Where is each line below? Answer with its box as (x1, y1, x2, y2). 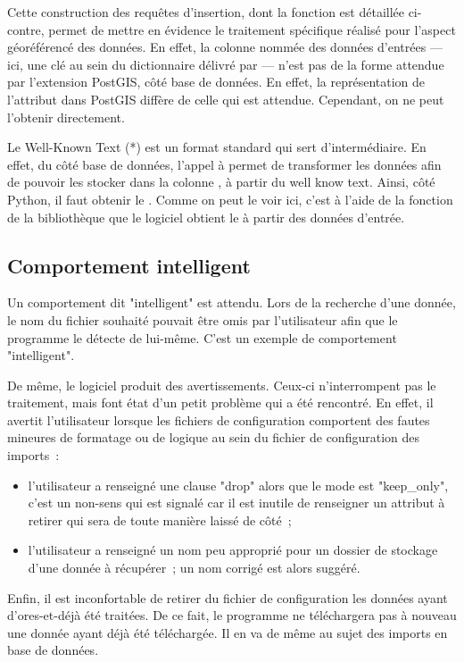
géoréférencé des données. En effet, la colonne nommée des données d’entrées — (7, 38, 443, 56)
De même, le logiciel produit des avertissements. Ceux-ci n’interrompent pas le (7, 375, 436, 394)
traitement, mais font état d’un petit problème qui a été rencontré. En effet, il (7, 393, 434, 412)
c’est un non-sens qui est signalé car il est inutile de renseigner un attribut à (28, 493, 445, 512)
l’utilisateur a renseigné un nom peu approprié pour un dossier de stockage (28, 540, 438, 559)
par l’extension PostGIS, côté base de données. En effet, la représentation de (7, 72, 426, 91)
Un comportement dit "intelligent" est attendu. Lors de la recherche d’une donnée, (7, 293, 456, 312)
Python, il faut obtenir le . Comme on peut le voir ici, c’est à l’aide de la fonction (7, 189, 453, 208)
